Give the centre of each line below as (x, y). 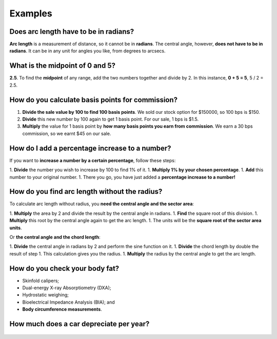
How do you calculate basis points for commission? (94, 100)
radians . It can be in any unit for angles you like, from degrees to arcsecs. (88, 51)
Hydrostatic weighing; (45, 295)
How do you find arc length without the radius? (86, 192)
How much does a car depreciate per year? (80, 324)
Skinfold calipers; (41, 281)
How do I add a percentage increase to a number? (90, 148)
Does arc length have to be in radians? (72, 32)
